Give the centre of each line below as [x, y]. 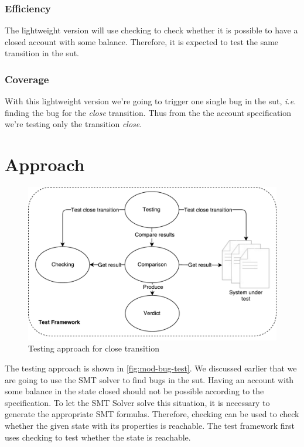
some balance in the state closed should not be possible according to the [134, 391]
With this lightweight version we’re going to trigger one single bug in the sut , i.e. [151, 101]
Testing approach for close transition [94, 348]
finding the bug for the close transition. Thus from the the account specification [148, 112]
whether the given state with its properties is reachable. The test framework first [150, 425]
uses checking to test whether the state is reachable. [98, 437]
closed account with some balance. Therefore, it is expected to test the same [142, 41]
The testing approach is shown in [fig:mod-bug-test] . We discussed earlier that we [151, 368]
